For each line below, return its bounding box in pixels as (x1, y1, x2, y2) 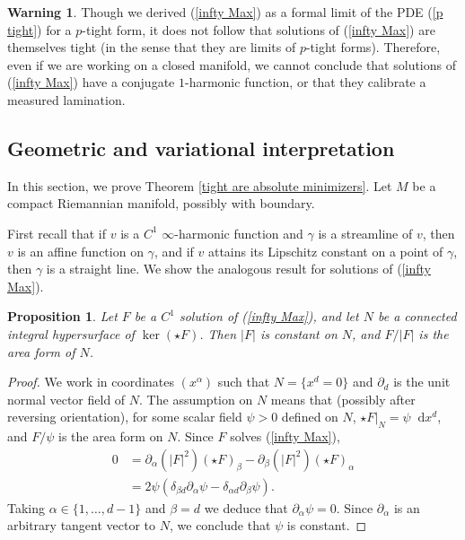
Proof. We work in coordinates (7, 372, 174, 391)
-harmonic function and (174, 223, 303, 242)
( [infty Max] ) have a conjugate (7, 73, 175, 91)
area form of (7, 342, 75, 361)
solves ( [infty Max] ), (230, 427, 340, 446)
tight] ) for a (7, 20, 72, 39)
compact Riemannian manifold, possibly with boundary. (7, 194, 315, 213)
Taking (7, 498, 46, 517)
